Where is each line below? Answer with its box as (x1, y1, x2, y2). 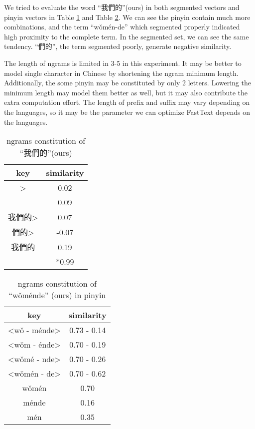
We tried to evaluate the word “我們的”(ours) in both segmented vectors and (4, 2, 240, 12)
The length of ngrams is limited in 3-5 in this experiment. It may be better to (4, 57, 242, 68)
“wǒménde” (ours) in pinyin (8, 289, 106, 301)
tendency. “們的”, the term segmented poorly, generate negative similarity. (4, 41, 232, 51)
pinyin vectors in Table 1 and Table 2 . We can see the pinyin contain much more (4, 11, 251, 22)
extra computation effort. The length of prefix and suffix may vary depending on (4, 97, 250, 107)
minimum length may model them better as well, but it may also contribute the (4, 87, 248, 97)
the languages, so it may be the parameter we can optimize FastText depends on (4, 106, 251, 117)
